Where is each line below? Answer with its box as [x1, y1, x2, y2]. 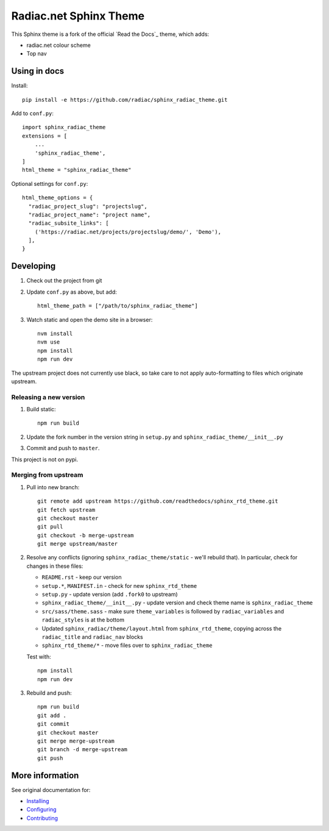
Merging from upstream [11, 471, 83, 479]
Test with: [26, 652, 51, 660]
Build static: [26, 406, 56, 413]
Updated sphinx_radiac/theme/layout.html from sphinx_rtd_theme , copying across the [41, 624, 282, 632]
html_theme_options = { [22, 194, 93, 201]
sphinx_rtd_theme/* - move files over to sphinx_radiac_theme [41, 642, 213, 649]
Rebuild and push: [26, 689, 73, 696]
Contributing [26, 814, 58, 822]
